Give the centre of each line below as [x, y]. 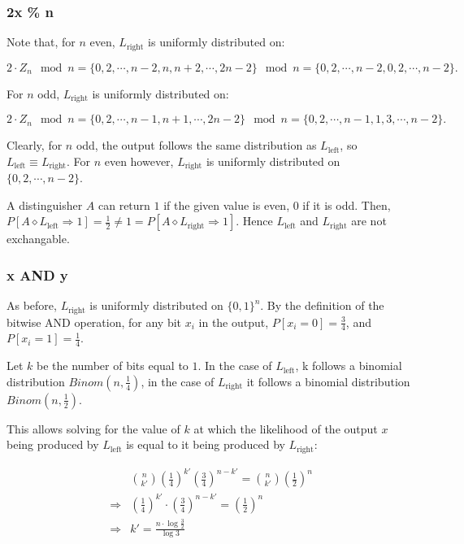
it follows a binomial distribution [328, 381]
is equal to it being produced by [206, 444]
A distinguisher [45, 205]
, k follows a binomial [349, 366]
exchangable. [38, 239]
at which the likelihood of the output [286, 428]
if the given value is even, [227, 205]
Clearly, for [35, 145]
